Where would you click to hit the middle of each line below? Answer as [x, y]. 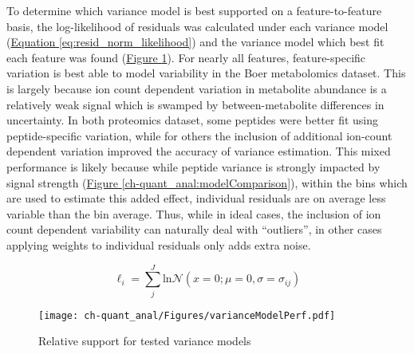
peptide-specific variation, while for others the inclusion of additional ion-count [199, 135]
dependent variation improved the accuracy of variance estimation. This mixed [199, 151]
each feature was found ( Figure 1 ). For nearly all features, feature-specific [186, 57]
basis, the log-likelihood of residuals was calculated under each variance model [197, 26]
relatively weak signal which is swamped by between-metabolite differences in [195, 104]
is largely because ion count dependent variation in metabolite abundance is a [197, 88]
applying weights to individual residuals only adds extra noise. [159, 244]
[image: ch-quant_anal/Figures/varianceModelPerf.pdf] [187, 315]
